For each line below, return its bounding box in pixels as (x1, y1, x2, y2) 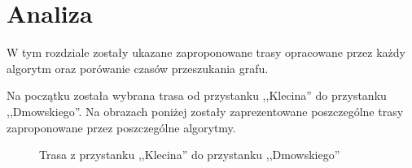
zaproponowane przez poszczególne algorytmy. (7, 118, 236, 136)
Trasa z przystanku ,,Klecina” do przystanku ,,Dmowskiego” (39, 146, 340, 163)
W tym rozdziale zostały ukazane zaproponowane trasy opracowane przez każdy (7, 44, 405, 61)
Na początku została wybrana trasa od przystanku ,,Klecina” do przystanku (7, 87, 387, 104)
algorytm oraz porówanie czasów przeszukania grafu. (7, 59, 269, 76)
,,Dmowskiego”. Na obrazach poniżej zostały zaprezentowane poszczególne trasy (7, 102, 404, 119)
